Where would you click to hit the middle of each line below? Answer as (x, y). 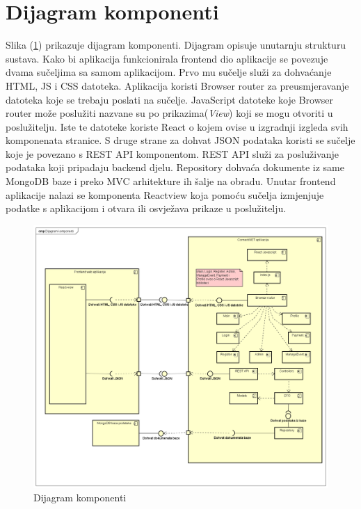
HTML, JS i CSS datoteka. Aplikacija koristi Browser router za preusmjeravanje (177, 85)
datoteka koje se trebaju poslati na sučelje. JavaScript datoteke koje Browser (170, 99)
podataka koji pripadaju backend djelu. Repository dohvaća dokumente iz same (175, 167)
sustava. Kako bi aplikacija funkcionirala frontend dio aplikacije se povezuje (167, 58)
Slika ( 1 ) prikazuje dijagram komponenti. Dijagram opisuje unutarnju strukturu (176, 45)
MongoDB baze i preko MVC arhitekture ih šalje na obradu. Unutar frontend (171, 181)
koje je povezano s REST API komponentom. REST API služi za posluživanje (172, 153)
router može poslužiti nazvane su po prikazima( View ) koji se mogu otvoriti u (169, 113)
